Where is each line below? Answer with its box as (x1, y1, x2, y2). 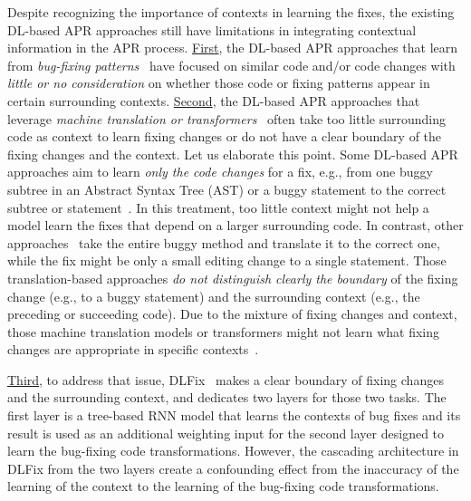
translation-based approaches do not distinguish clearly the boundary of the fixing (7, 268, 458, 287)
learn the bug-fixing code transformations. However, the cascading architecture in (7, 441, 459, 460)
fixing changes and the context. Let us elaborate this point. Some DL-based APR (7, 144, 458, 163)
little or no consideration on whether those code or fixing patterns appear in (7, 73, 430, 92)
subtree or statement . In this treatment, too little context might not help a (7, 198, 429, 217)
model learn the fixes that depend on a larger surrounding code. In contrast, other (7, 216, 464, 235)
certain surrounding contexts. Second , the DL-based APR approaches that (7, 91, 420, 110)
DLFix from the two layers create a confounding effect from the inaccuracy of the (7, 458, 459, 477)
